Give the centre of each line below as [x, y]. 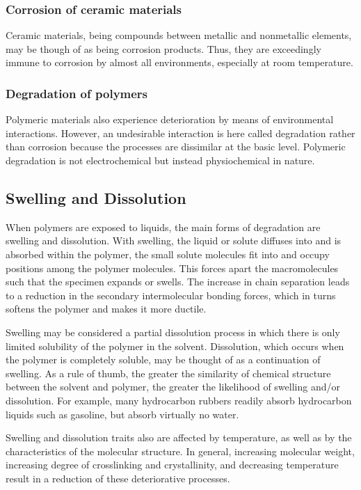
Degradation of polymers [77, 93]
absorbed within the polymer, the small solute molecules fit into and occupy [168, 254]
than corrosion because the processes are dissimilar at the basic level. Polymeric [176, 147]
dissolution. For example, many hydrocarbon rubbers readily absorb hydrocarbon [179, 400]
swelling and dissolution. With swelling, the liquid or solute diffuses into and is [174, 240]
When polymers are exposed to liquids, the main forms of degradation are [163, 227]
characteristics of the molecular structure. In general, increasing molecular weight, [180, 451]
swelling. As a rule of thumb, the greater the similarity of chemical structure [168, 373]
